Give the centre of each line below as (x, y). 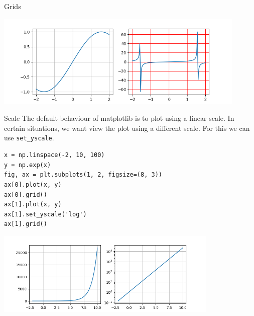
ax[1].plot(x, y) (33, 205)
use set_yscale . (29, 138)
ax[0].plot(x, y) (33, 184)
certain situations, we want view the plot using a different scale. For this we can (127, 128)
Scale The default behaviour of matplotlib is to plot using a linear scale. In (119, 118)
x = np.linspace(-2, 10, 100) (54, 155)
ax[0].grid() (26, 194)
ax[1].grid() (26, 224)
